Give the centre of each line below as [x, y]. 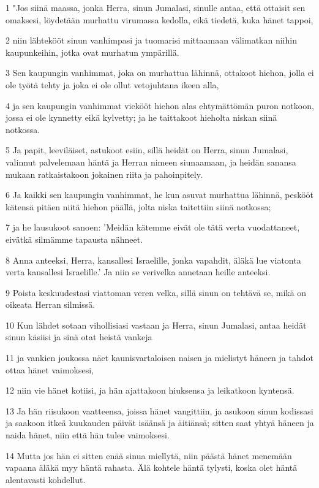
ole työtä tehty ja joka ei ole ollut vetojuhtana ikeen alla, [112, 84]
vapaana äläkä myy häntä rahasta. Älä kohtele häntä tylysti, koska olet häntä [152, 467]
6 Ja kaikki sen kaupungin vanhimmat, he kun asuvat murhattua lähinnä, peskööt [159, 195]
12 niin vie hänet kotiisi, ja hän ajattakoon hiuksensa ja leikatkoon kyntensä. [150, 390]
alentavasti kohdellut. [46, 479]
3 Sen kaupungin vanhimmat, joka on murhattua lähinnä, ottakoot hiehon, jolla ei [160, 73]
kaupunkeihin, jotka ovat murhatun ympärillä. [92, 52]
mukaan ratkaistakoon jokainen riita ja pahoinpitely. [104, 174]
